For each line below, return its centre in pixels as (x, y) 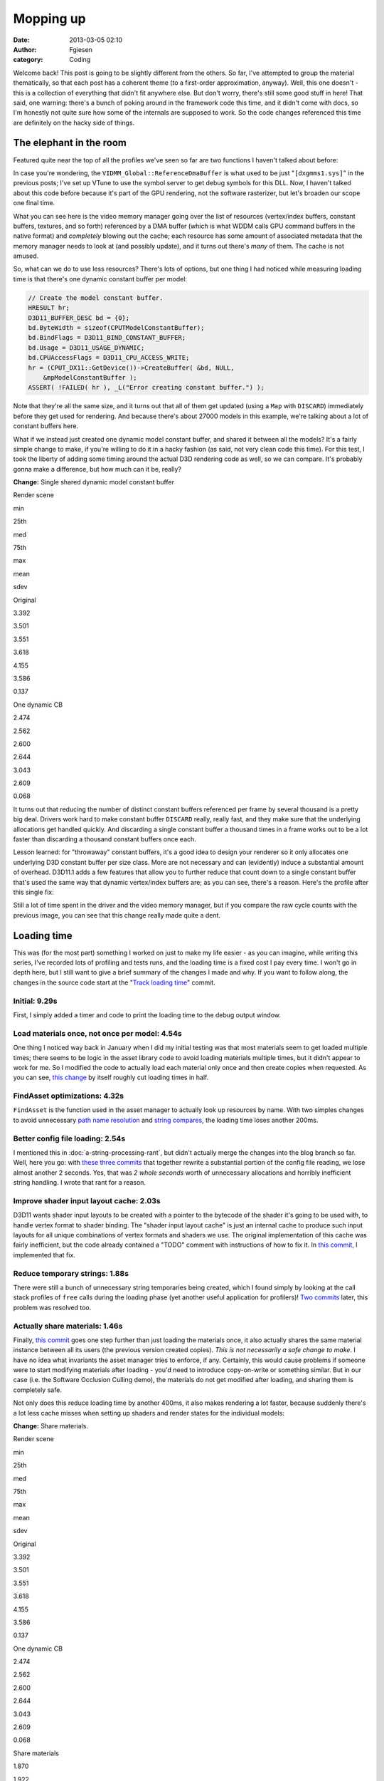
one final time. (34, 203)
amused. (26, 256)
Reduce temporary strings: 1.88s (71, 1273)
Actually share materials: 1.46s (68, 1326)
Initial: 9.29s (35, 1001)
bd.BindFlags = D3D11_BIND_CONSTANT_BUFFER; (107, 338)
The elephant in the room (70, 143)
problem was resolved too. (52, 1307)
